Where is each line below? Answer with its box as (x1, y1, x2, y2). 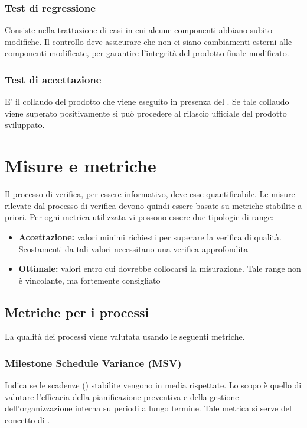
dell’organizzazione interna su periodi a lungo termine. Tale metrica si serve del (5, 402, 292, 414)
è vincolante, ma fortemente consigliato (18, 273, 161, 286)
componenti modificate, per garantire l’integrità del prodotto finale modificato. (5, 47, 289, 59)
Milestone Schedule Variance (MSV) (5, 356, 182, 370)
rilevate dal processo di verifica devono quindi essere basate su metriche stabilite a (5, 199, 302, 211)
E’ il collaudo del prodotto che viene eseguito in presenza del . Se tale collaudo (5, 95, 289, 108)
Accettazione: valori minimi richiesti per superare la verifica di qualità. (18, 230, 282, 243)
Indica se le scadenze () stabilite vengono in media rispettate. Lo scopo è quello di (5, 379, 302, 391)
